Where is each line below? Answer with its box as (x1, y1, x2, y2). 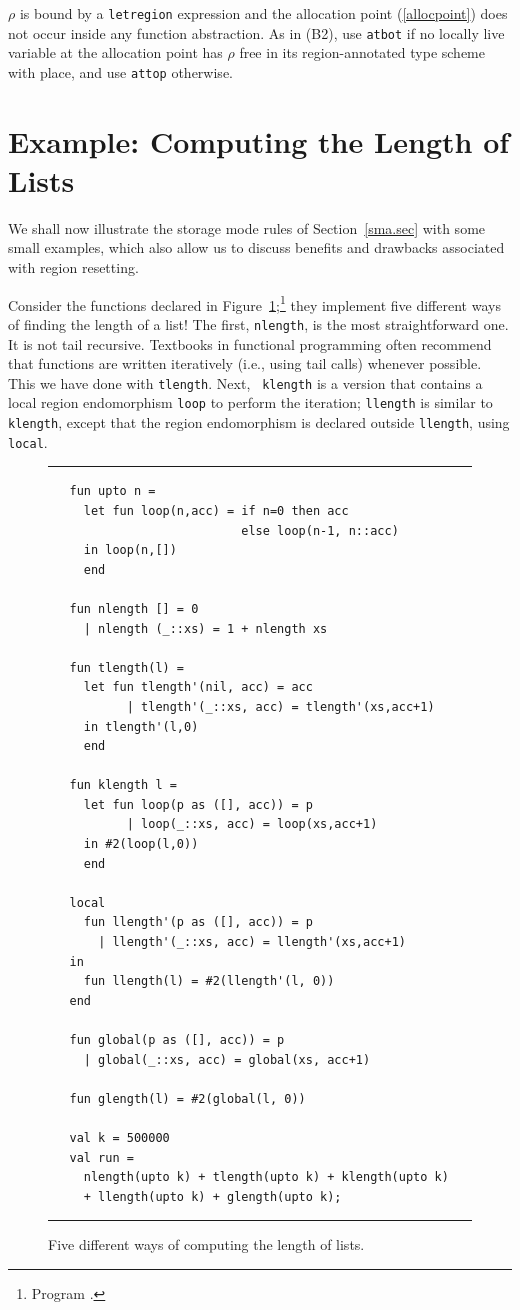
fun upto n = (69, 484, 156, 499)
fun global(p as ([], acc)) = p (69, 1033, 285, 1047)
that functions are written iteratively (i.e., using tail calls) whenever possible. (8, 353, 482, 374)
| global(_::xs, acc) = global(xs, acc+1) (83, 1052, 371, 1067)
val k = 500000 (69, 1130, 170, 1145)
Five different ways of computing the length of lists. (48, 1234, 365, 1255)
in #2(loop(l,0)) (83, 837, 199, 852)
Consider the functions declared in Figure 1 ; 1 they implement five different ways (8, 291, 501, 315)
